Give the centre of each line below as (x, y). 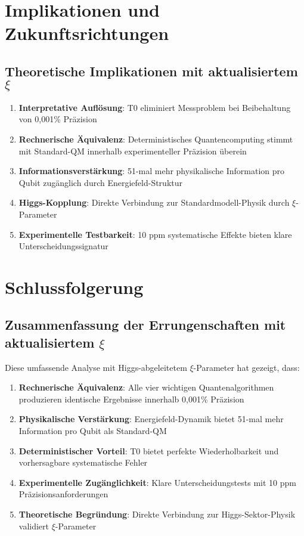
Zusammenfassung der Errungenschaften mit (145, 325)
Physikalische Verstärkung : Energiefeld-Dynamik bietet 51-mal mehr (151, 419)
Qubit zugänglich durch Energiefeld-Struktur (100, 182)
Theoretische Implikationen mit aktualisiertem (151, 71)
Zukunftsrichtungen (87, 33)
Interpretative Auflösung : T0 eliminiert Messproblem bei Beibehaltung (155, 107)
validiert (34, 526)
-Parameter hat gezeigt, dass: (246, 367)
